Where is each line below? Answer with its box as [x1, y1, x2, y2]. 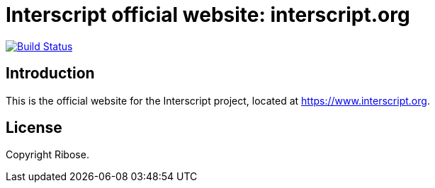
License [6, 119, 62, 137]
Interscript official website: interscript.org [6, 3, 410, 27]
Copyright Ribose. [6, 148, 89, 161]
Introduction [6, 64, 95, 83]
